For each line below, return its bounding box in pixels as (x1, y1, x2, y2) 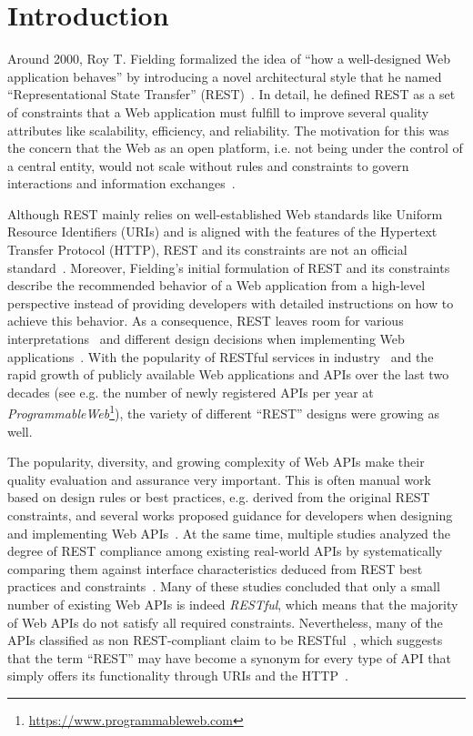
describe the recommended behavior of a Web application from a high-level (7, 276, 426, 295)
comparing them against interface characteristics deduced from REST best (7, 559, 423, 578)
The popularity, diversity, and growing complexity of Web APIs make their (7, 452, 425, 471)
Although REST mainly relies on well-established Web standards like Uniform (7, 204, 443, 223)
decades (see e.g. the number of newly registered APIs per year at (7, 382, 374, 401)
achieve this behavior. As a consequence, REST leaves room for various (7, 311, 404, 330)
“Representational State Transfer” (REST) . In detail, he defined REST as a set (7, 85, 456, 104)
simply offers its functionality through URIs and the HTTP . (7, 666, 348, 685)
